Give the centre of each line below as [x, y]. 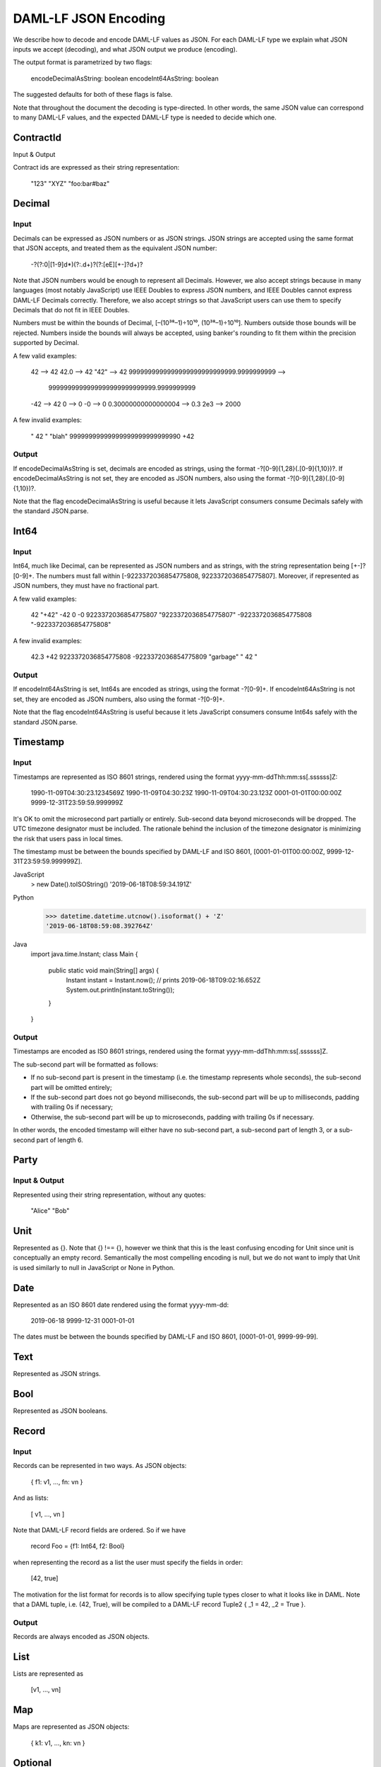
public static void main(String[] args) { [103, 970]
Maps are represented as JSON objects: [71, 1727]
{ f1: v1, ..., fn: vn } [57, 1481]
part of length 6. [60, 1140]
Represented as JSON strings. [57, 1374]
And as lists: [31, 1498]
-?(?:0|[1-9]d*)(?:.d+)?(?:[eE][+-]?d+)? [87, 264]
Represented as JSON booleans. [60, 1411]
